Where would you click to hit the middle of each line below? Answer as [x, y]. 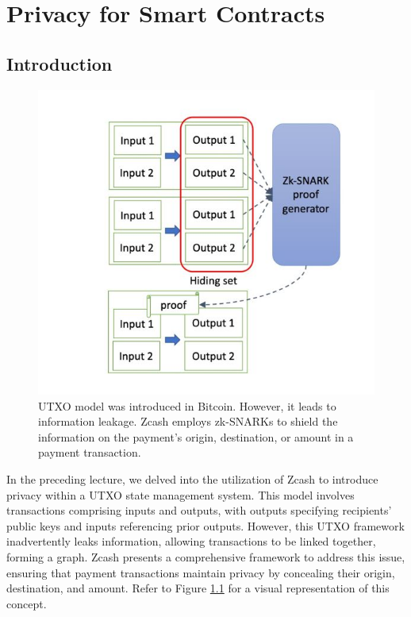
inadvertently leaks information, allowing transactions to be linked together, [191, 541]
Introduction [60, 63]
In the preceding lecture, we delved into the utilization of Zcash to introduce [192, 478]
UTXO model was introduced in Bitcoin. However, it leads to [187, 405]
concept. [27, 603]
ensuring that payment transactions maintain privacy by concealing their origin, [201, 572]
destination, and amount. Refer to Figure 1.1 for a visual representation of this [198, 588]
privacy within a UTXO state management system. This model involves [181, 494]
